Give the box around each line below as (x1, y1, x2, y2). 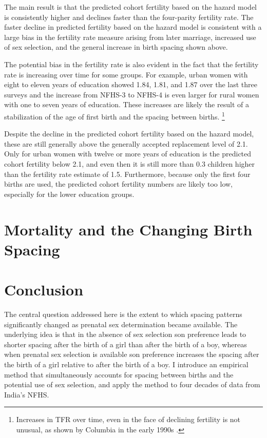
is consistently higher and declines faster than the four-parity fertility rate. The (4, 11, 254, 22)
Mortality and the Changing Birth (4, 218, 253, 240)
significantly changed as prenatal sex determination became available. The (4, 318, 238, 329)
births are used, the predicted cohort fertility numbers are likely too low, (4, 178, 233, 189)
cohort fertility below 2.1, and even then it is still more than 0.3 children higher (4, 158, 255, 169)
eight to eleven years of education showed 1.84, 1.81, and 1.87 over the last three (4, 79, 258, 90)
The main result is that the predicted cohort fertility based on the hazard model (4, 2, 257, 12)
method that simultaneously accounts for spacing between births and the (4, 369, 234, 380)
